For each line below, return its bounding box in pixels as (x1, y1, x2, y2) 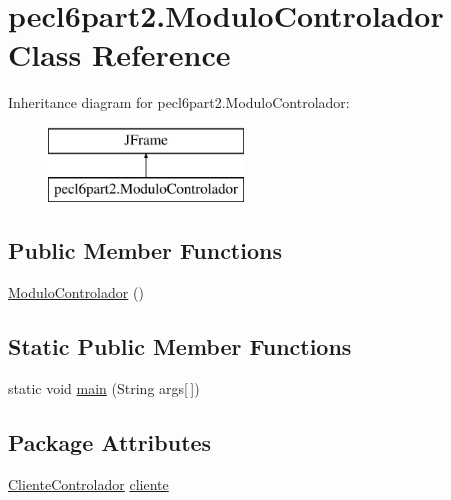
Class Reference (8, 34, 231, 75)
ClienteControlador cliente (8, 473, 169, 494)
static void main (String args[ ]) (8, 378, 200, 399)
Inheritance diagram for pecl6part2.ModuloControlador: (8, 92, 350, 113)
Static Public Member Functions (8, 331, 352, 362)
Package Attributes (8, 427, 212, 458)
